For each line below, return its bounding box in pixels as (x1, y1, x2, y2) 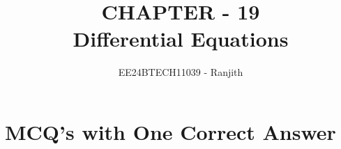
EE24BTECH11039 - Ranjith (118, 65, 243, 79)
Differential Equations (73, 24, 289, 53)
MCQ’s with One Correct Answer (5, 117, 336, 146)
